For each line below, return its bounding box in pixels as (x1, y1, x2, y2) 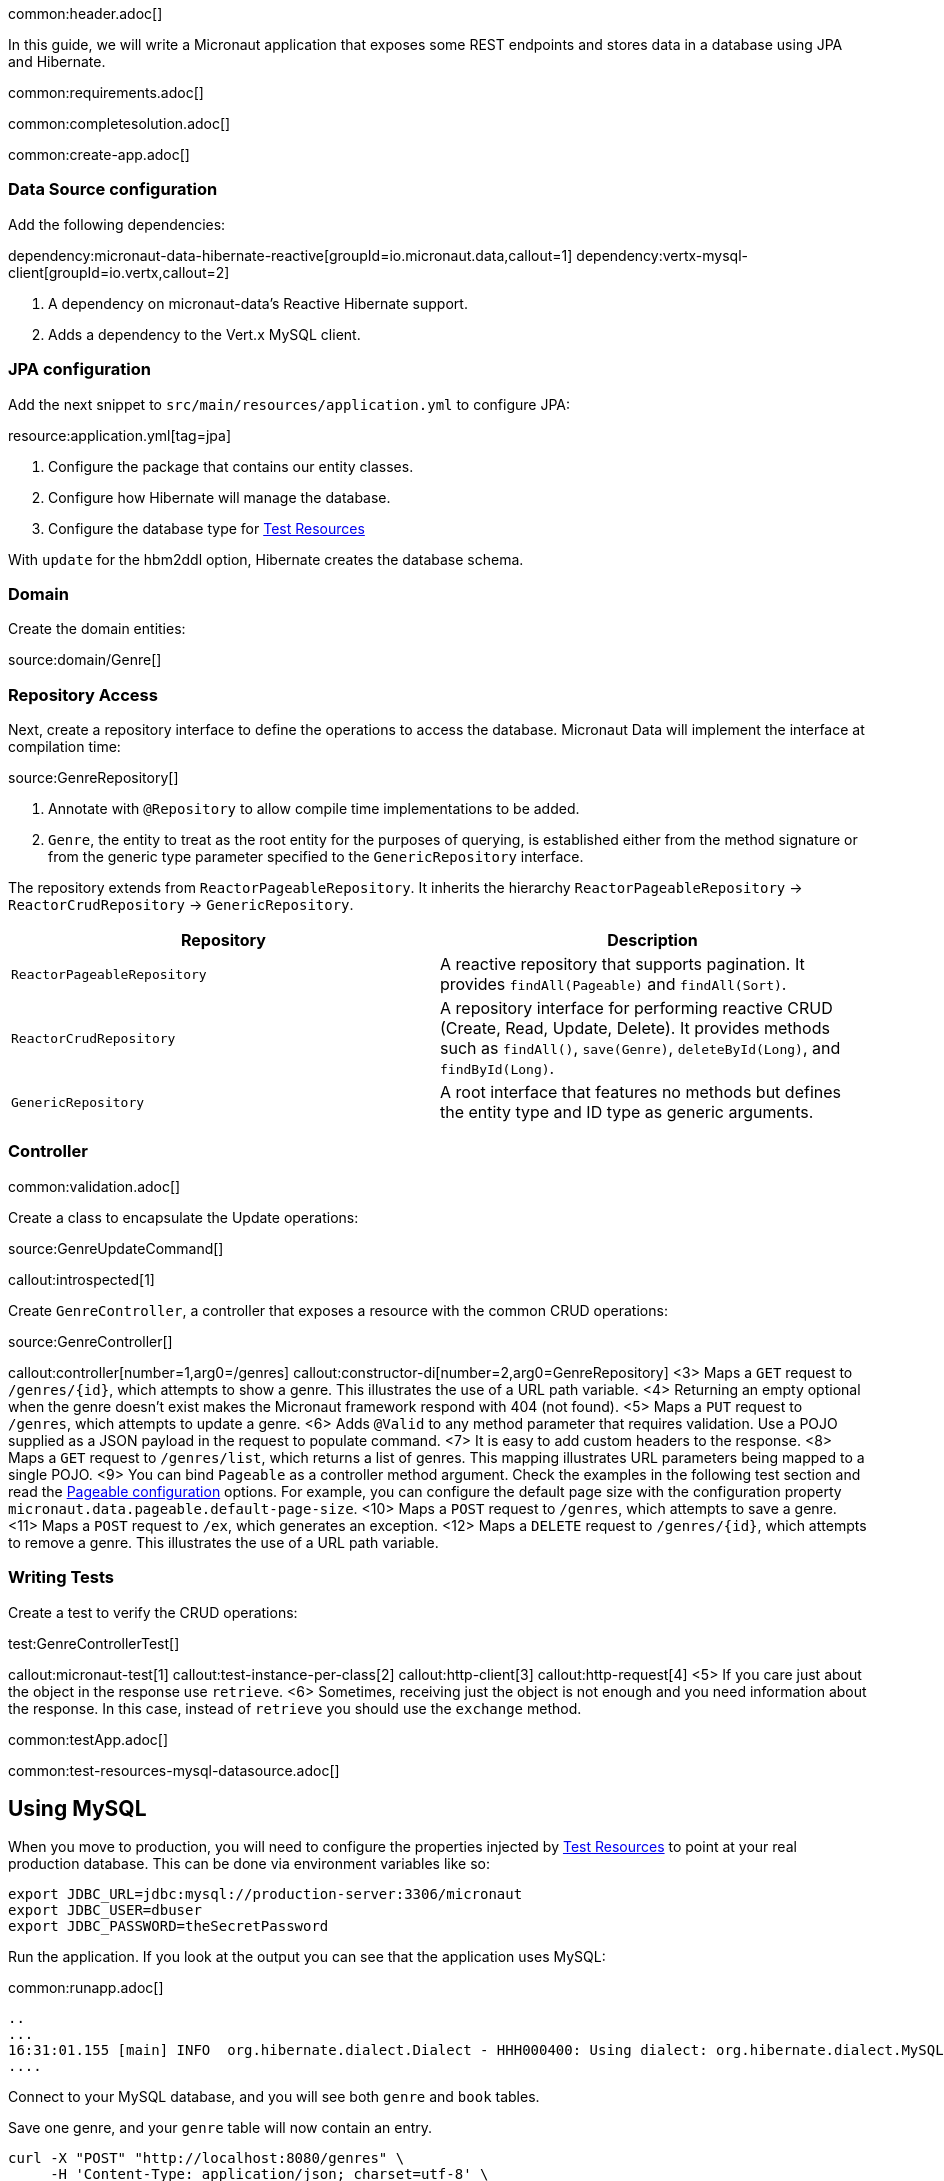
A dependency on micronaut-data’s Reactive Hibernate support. (48, 294, 468, 312)
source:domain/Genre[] (8, 651, 162, 669)
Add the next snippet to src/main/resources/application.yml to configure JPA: (8, 395, 571, 413)
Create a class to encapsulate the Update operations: (8, 1208, 359, 1226)
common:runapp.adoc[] (8, 1979, 164, 1997)
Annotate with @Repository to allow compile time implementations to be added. (48, 800, 580, 817)
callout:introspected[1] (8, 1270, 155, 1288)
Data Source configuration (8, 179, 218, 200)
